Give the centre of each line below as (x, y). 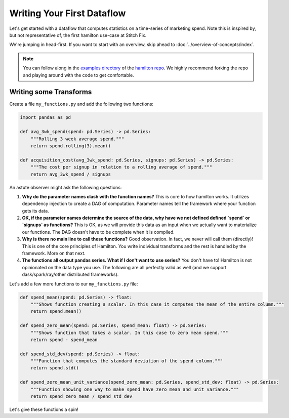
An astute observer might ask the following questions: (66, 187)
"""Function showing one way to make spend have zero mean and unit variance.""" (135, 389)
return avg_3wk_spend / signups (71, 174)
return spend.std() (55, 368)
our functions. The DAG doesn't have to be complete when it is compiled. (98, 232)
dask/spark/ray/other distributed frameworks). (70, 275)
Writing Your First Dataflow (68, 13)
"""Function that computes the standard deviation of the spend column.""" (127, 361)
